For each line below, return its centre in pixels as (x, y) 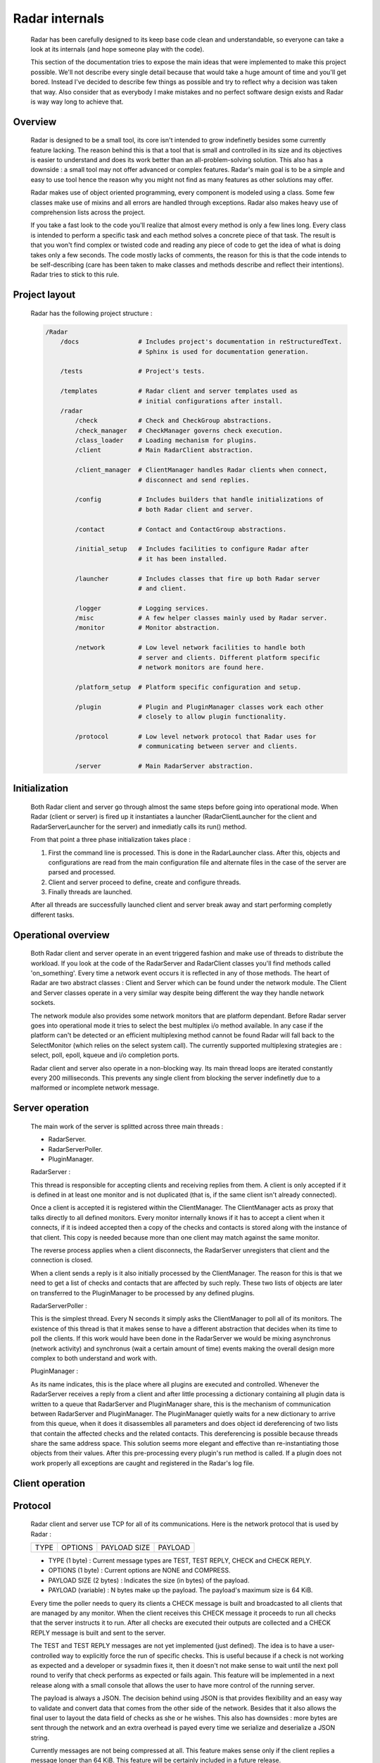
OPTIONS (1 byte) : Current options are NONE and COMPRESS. (139, 1570)
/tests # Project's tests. (133, 371)
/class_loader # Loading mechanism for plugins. (166, 440)
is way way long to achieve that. (77, 102)
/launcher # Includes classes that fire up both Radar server (197, 579)
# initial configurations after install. (211, 401)
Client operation (49, 1483)
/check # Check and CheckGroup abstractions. (173, 421)
